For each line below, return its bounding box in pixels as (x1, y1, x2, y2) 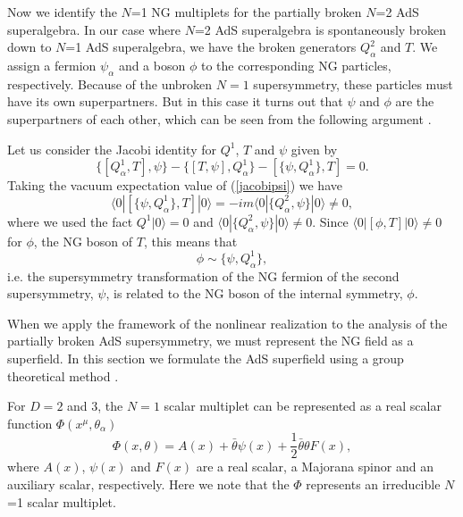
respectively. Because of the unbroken (7, 74, 213, 93)
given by (290, 139, 338, 158)
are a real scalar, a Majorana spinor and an (196, 457, 434, 476)
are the (395, 92, 434, 111)
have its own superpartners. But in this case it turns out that (7, 92, 343, 111)
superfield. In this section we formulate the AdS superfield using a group (7, 349, 404, 368)
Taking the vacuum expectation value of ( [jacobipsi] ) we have (7, 176, 342, 195)
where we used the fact (7, 212, 133, 230)
